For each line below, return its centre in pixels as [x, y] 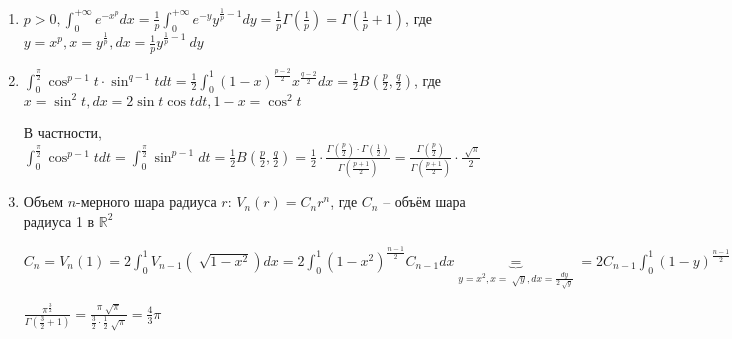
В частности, [62, 131]
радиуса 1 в [59, 220]
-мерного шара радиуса [146, 201]
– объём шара [424, 201]
